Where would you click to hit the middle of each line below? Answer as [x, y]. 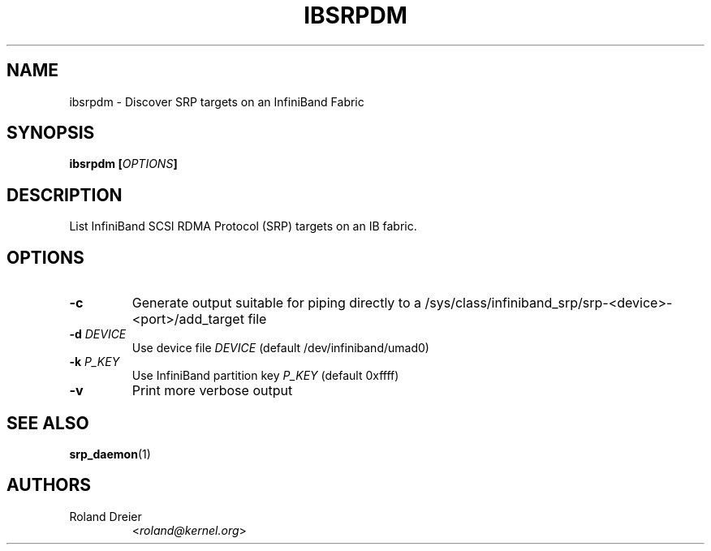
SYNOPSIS [51, 133]
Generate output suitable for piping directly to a [277, 303]
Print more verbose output [212, 391]
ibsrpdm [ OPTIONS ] [123, 164]
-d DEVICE [98, 334]
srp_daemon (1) [110, 454]
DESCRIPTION [65, 195]
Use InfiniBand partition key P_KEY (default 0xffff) [265, 376]
